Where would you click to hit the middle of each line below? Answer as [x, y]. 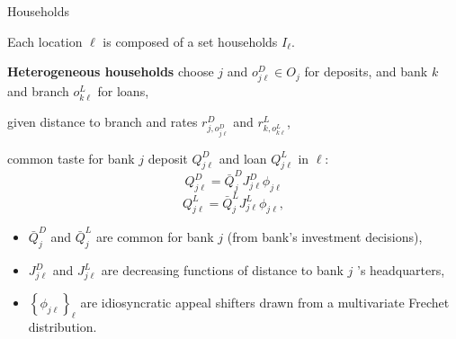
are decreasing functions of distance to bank [222, 270]
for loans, [123, 91]
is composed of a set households [190, 41]
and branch [38, 91]
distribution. [63, 326]
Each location [45, 41]
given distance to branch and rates [103, 121]
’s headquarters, [401, 270]
